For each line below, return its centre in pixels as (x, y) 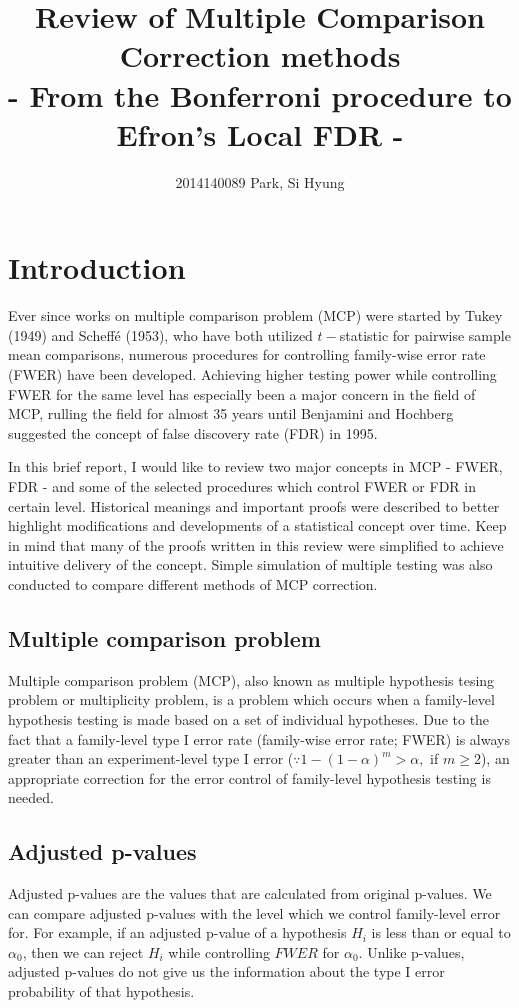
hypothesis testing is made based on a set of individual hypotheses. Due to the (249, 718)
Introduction (97, 267)
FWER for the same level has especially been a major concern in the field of (242, 393)
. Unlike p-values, (411, 951)
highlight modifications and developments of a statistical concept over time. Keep (257, 525)
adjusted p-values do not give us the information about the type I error (226, 971)
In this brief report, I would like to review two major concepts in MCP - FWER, (255, 466)
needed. (31, 797)
